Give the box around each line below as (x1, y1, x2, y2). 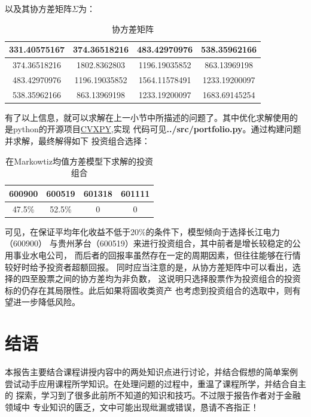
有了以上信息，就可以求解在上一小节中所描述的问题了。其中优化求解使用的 (5, 111, 298, 123)
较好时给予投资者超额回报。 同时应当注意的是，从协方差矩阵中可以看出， (5, 260, 292, 273)
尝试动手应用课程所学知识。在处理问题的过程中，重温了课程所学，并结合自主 (5, 377, 306, 389)
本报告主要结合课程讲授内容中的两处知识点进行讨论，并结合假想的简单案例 (5, 366, 298, 378)
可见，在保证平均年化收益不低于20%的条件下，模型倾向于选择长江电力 (5, 225, 280, 238)
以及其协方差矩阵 (5, 2, 72, 14)
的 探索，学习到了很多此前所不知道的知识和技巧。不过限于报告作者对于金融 (5, 389, 301, 401)
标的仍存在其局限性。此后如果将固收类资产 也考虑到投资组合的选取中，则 (5, 284, 292, 296)
